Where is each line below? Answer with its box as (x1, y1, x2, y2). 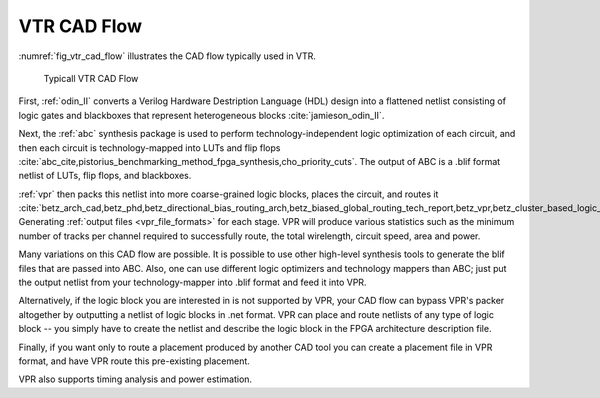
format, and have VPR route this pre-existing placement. (18, 355, 250, 367)
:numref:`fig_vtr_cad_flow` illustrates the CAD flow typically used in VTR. (18, 50, 317, 62)
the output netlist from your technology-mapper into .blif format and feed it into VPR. (18, 276, 367, 289)
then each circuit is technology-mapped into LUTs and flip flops (18, 141, 281, 154)
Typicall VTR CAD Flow (43, 72, 139, 84)
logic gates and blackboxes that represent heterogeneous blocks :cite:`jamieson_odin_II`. (18, 109, 385, 121)
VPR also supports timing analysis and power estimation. (18, 373, 253, 385)
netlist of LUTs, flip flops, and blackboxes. (18, 170, 192, 182)
